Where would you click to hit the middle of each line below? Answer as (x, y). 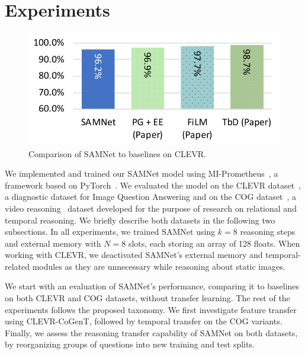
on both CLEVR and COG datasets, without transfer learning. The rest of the (147, 298)
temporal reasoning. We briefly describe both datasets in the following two (140, 220)
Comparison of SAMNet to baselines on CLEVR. (117, 153)
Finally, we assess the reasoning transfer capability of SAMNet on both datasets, (151, 332)
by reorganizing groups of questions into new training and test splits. (130, 344)
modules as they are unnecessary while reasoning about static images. (159, 266)
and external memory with (53, 243)
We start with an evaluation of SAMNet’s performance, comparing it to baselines (152, 286)
